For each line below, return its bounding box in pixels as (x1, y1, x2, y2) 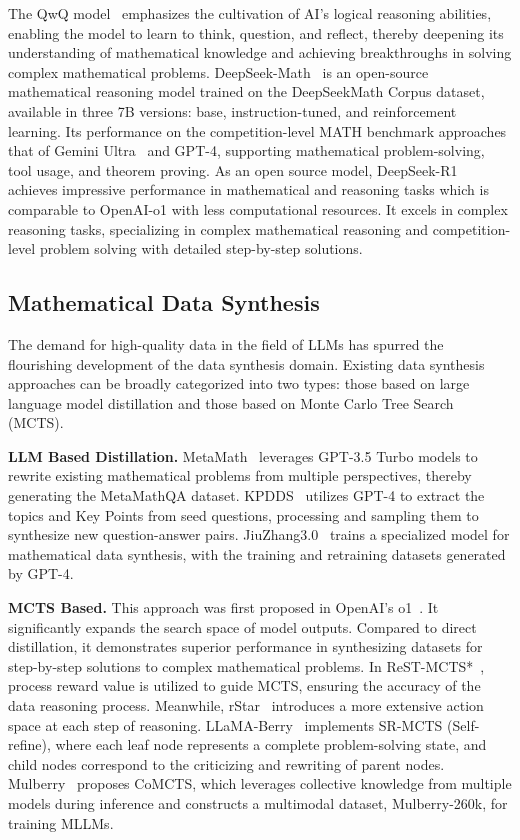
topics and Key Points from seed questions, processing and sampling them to (8, 504, 479, 525)
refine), (8, 734, 51, 755)
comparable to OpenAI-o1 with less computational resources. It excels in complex (8, 198, 508, 219)
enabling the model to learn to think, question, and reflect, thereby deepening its (8, 22, 504, 43)
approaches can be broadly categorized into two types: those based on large (8, 373, 470, 394)
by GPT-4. (8, 563, 74, 584)
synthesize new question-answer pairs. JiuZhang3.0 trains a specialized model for (8, 524, 510, 545)
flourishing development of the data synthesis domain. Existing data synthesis (8, 353, 485, 374)
